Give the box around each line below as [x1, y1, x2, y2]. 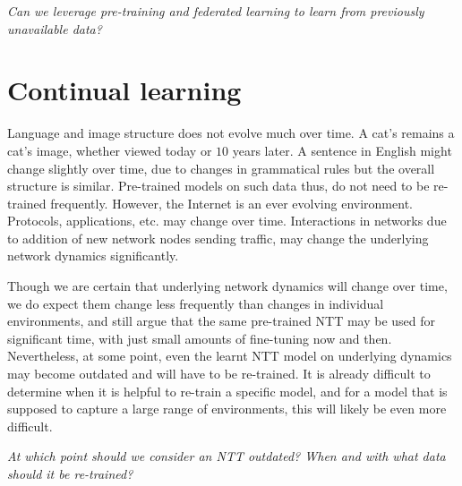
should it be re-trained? [7, 465, 133, 482]
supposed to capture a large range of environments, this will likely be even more [7, 399, 447, 418]
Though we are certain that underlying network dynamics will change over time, [7, 277, 448, 295]
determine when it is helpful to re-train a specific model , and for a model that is [7, 381, 448, 400]
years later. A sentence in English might [232, 141, 452, 159]
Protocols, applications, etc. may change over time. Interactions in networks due [7, 211, 447, 230]
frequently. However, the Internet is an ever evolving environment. [50, 193, 413, 212]
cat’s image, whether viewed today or [7, 141, 212, 159]
